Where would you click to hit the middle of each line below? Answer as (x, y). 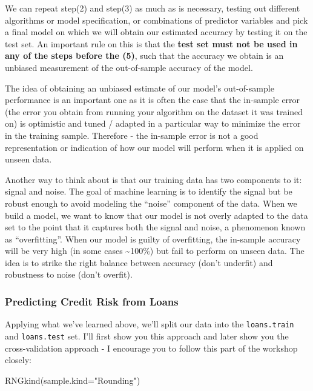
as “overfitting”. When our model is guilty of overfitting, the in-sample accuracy (153, 239)
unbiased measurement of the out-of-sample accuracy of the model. (129, 67)
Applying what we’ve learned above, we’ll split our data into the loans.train (150, 324)
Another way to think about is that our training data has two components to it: (153, 179)
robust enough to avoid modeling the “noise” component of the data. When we (151, 203)
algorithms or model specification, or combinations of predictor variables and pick (156, 20)
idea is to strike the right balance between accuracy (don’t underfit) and (139, 262)
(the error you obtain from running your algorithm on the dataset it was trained (154, 111)
